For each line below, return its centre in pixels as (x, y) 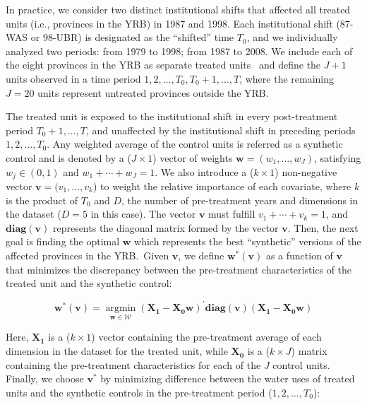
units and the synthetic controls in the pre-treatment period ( (139, 392)
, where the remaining (287, 78)
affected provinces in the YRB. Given (88, 255)
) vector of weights (193, 157)
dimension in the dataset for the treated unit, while (117, 351)
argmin (121, 309)
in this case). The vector (143, 214)
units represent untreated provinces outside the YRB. (153, 92)
